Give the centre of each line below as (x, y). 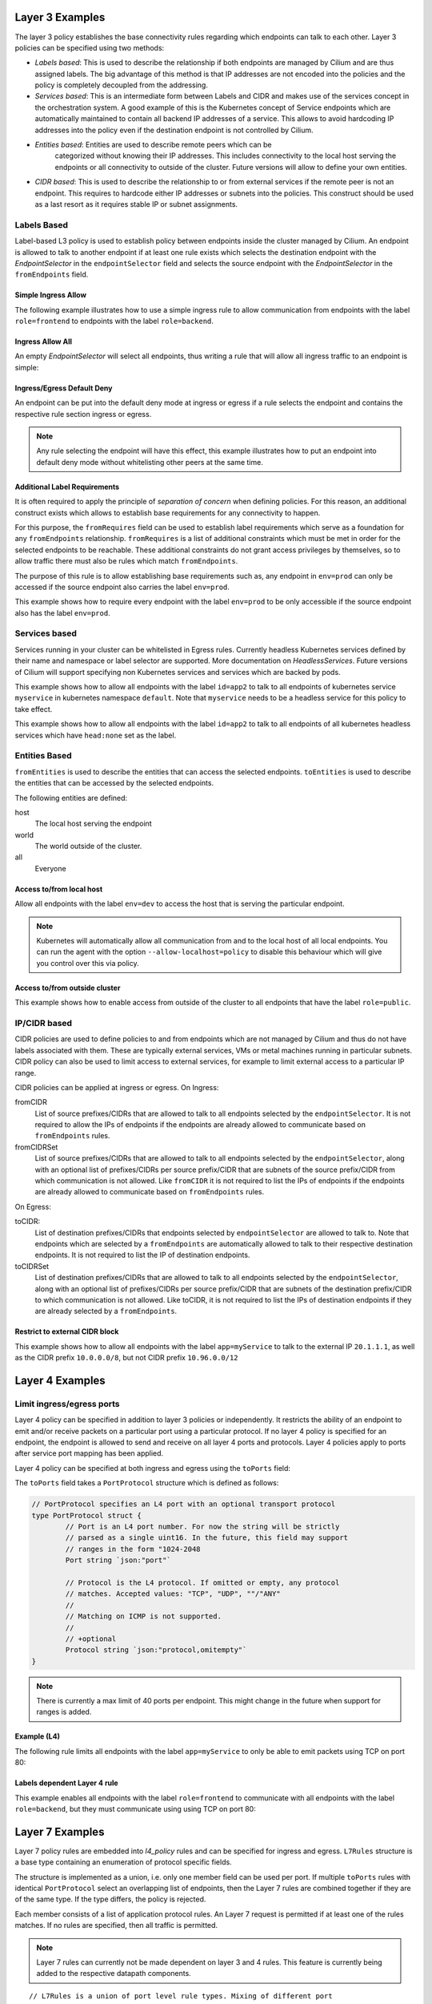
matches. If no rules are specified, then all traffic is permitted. (116, 1925)
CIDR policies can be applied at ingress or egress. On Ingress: (117, 1087)
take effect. (34, 709)
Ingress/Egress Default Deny (64, 388)
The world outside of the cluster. (88, 846)
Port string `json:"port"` (118, 1560)
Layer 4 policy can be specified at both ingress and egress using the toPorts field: (153, 1468)
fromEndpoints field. (52, 275)
